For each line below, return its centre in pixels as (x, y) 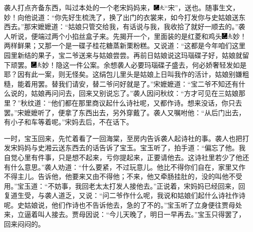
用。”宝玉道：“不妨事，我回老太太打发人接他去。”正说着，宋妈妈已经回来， (121, 186)
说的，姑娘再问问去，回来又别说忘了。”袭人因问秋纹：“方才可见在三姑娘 (125, 93)
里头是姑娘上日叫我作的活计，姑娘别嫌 (181, 74)
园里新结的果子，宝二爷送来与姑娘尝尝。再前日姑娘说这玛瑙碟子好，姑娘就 (123, 55)
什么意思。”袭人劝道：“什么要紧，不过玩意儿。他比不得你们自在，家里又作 (128, 167)
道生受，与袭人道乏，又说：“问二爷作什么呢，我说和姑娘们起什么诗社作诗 (128, 195)
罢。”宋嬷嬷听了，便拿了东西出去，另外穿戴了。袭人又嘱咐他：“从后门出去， (125, 112)
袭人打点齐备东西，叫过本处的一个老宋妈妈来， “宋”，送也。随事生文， (122, 7)
